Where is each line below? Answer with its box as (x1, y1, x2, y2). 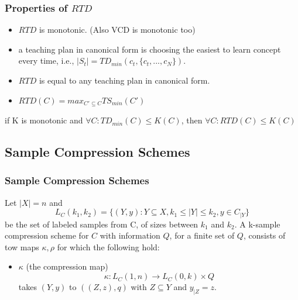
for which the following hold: (57, 240, 160, 253)
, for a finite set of (169, 229, 235, 242)
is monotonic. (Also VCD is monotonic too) (39, 23, 196, 36)
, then (181, 114, 203, 126)
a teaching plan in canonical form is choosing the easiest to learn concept (18, 43, 281, 55)
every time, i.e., (18, 54, 74, 67)
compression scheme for (5, 229, 89, 242)
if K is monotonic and (5, 114, 83, 126)
